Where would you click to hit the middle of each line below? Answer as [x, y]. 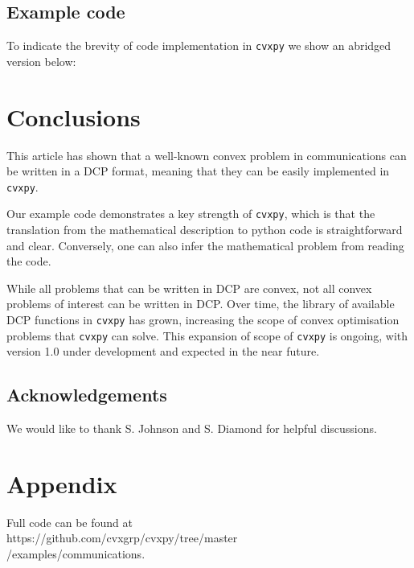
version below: [41, 61]
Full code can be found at [70, 522]
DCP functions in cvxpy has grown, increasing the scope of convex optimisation [203, 320]
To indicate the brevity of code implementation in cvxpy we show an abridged [199, 45]
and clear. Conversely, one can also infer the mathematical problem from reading [205, 245]
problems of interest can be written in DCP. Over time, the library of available [201, 304]
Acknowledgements [87, 395]
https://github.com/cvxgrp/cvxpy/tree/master [122, 538]
